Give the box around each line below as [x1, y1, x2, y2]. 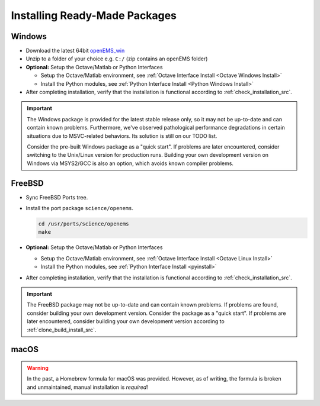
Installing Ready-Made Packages [11, 9, 177, 22]
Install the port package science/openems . [25, 205, 133, 212]
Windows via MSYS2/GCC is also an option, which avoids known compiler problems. [27, 160, 234, 167]
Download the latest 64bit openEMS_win [25, 47, 125, 54]
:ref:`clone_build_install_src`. [27, 326, 97, 333]
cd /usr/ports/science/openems [38, 221, 130, 227]
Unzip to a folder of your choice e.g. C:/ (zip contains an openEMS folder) [25, 55, 208, 62]
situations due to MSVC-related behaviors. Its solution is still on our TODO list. [27, 132, 217, 139]
